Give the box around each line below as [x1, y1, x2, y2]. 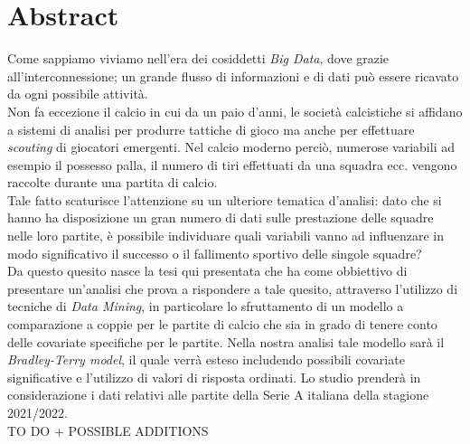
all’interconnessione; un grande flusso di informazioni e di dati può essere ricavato [7, 66, 459, 85]
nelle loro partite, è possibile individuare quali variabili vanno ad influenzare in [7, 226, 445, 245]
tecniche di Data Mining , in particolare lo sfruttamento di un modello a [7, 297, 404, 316]
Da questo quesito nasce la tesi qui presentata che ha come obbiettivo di [7, 261, 408, 280]
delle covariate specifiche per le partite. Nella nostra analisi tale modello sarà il [7, 332, 445, 351]
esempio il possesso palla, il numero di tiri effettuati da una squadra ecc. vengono [7, 155, 457, 174]
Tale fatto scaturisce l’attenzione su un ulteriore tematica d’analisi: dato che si [7, 190, 442, 209]
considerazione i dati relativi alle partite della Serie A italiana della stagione [7, 385, 429, 404]
